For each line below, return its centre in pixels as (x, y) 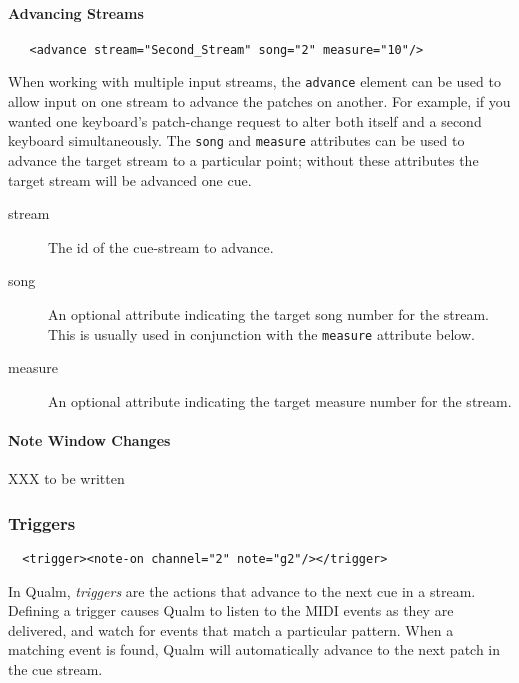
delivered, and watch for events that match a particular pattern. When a (231, 629)
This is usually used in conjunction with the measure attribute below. (261, 333)
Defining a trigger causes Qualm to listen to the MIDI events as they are (231, 610)
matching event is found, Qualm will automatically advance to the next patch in (254, 649)
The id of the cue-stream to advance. (161, 246)
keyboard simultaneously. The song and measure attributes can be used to (236, 140)
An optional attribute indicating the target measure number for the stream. (280, 400)
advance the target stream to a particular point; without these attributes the (243, 159)
